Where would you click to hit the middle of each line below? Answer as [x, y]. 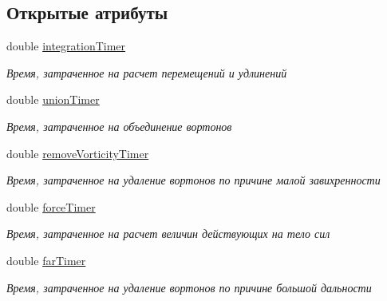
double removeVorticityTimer [78, 153]
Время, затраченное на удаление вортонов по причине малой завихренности [193, 180]
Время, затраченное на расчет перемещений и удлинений [147, 72]
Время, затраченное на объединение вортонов [119, 126]
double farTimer [46, 260]
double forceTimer [51, 206]
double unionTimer [53, 99]
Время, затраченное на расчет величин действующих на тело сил [168, 234]
